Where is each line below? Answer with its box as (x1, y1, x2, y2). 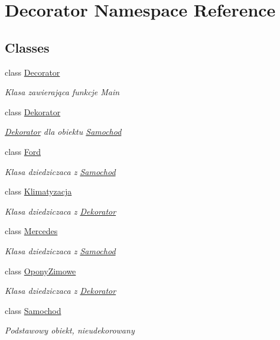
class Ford (5, 145, 41, 157)
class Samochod (5, 304, 61, 316)
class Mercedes (5, 225, 58, 237)
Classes (5, 38, 50, 56)
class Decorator (5, 66, 60, 78)
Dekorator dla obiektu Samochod (5, 125, 122, 138)
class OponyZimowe (5, 264, 76, 277)
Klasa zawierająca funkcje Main (5, 86, 120, 98)
